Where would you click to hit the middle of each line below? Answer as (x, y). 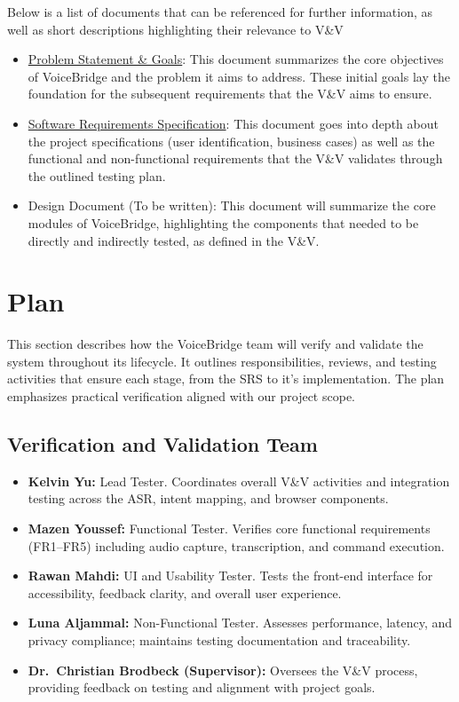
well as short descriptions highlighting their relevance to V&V (175, 29)
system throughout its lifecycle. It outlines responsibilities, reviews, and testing (222, 361)
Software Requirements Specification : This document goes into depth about (233, 123)
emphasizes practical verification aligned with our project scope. (181, 396)
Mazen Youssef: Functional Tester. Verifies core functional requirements (229, 528)
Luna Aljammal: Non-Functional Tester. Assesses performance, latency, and (240, 623)
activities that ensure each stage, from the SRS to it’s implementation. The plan (226, 379)
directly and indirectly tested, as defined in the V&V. (174, 240)
